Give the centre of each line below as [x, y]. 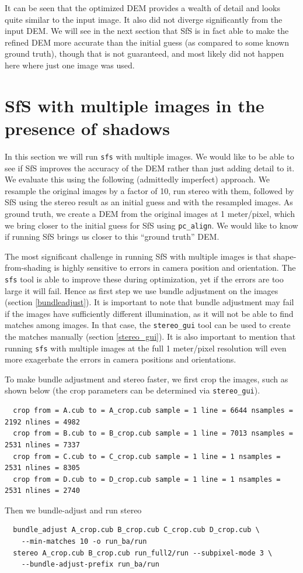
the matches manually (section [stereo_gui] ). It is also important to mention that [150, 336]
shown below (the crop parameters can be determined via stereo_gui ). [133, 390]
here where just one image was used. [70, 65]
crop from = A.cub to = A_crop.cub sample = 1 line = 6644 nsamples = [153, 411]
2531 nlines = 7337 [42, 445]
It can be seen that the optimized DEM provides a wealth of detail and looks [142, 8]
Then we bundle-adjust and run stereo [73, 510]
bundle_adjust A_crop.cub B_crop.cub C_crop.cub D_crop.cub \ [136, 530]
